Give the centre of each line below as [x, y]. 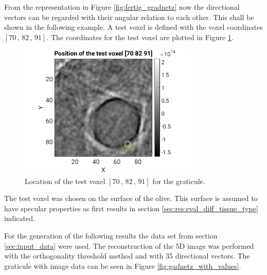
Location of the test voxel [65, 181]
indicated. [20, 218]
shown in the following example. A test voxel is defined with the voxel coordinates [133, 27]
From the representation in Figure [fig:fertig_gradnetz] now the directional [122, 7]
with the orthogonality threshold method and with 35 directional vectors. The [127, 256]
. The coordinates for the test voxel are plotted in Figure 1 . [140, 37]
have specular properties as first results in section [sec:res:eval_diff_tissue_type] [131, 208]
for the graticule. [179, 181]
